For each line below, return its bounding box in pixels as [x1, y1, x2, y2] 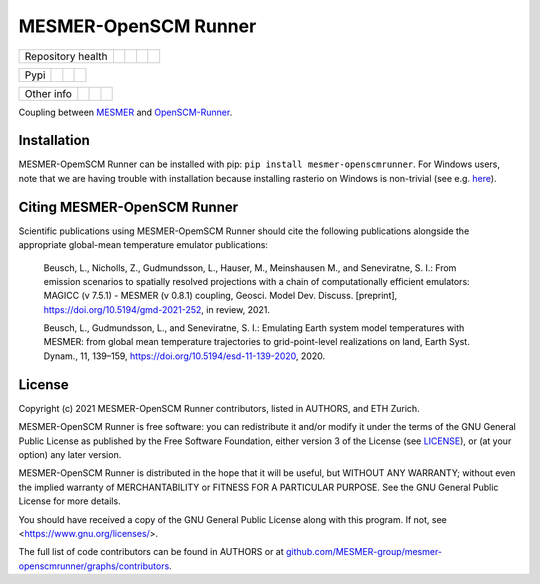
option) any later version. [18, 448, 122, 460]
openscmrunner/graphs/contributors [18, 560, 170, 572]
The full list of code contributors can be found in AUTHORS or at [18, 546, 284, 558]
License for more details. [18, 495, 121, 507]
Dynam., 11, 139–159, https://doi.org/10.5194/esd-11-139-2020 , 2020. [43, 350, 325, 362]
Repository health [24, 49, 109, 63]
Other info [24, 86, 72, 100]
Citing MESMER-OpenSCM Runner [18, 198, 239, 215]
